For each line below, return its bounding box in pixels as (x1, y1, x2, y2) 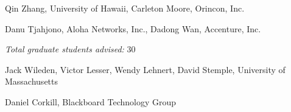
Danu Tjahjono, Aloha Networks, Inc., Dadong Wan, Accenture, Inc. (5, 22, 261, 35)
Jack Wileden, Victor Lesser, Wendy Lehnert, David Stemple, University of (5, 63, 286, 75)
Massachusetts (5, 75, 58, 88)
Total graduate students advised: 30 (5, 43, 136, 55)
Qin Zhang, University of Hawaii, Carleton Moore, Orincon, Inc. (5, 2, 245, 14)
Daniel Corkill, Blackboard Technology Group (5, 95, 177, 108)
